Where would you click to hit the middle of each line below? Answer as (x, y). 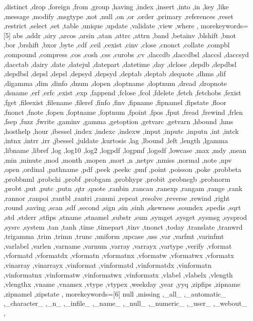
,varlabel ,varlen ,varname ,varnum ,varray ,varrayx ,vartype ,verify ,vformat (118, 246)
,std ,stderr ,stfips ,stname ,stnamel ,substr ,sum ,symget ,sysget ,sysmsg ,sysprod (125, 217)
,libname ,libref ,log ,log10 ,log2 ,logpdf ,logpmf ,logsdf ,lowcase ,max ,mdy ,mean (125, 150)
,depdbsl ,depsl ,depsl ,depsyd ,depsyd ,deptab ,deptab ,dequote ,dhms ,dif (115, 74)
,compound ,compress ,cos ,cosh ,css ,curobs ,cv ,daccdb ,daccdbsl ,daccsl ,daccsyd (126, 54)
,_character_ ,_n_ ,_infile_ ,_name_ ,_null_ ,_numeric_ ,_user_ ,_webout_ (125, 303)
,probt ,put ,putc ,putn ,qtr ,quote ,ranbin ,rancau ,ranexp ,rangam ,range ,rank (123, 188)
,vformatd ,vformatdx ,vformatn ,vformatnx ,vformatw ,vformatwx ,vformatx (119, 255)
